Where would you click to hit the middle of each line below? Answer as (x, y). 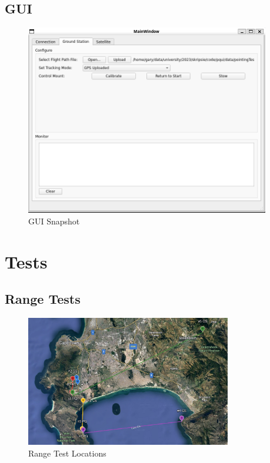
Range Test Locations (67, 453)
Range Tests (43, 299)
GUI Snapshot (54, 221)
